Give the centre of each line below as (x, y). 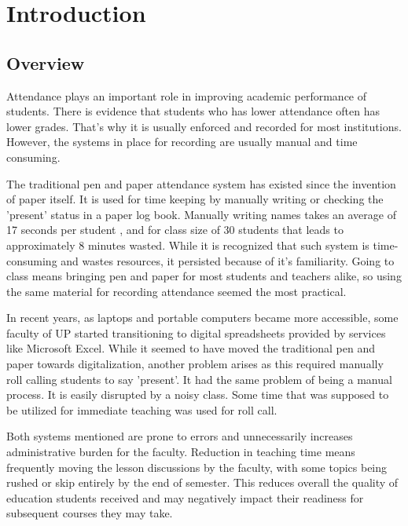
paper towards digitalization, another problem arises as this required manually (195, 364)
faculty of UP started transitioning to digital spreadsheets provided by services (196, 332)
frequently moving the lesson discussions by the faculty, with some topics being (197, 467)
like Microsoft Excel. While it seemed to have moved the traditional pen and (191, 348)
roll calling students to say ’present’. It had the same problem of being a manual (199, 379)
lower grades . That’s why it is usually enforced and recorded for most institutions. (204, 126)
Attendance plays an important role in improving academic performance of (187, 95)
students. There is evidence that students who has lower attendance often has (193, 111)
